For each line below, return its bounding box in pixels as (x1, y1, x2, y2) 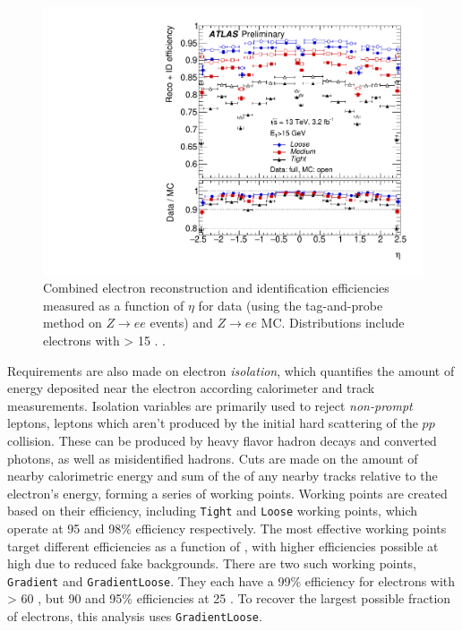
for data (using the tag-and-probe (198, 295, 383, 314)
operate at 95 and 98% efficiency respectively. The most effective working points (7, 519, 447, 538)
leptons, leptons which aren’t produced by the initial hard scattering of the (7, 414, 418, 432)
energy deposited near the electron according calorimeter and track (7, 379, 375, 397)
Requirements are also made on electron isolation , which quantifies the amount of (7, 361, 455, 379)
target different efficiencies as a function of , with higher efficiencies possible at (7, 536, 439, 555)
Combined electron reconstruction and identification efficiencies (43, 278, 389, 297)
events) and (150, 313, 213, 332)
